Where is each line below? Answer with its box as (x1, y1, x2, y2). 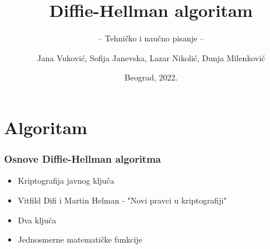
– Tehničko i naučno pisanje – (98, 32, 204, 44)
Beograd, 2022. (124, 71, 178, 83)
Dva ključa (17, 213, 57, 226)
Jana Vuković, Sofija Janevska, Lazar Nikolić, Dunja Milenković (37, 51, 265, 64)
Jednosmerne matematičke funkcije (17, 233, 142, 246)
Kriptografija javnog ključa (17, 174, 114, 187)
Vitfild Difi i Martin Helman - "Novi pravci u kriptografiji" (17, 194, 227, 206)
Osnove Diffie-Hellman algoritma (4, 152, 161, 166)
